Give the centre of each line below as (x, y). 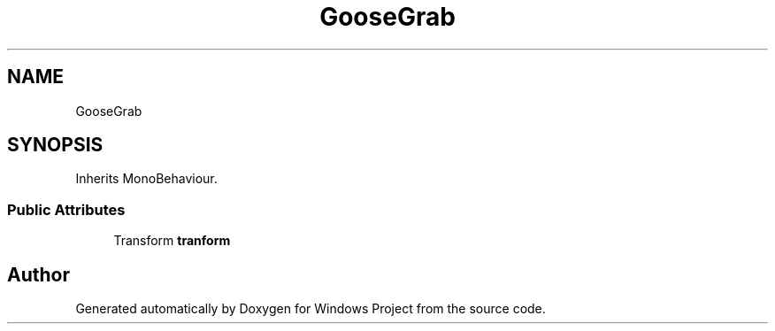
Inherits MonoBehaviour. (146, 179)
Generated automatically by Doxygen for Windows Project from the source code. (311, 309)
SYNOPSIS (55, 145)
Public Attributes (66, 209)
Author (38, 274)
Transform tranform (172, 241)
